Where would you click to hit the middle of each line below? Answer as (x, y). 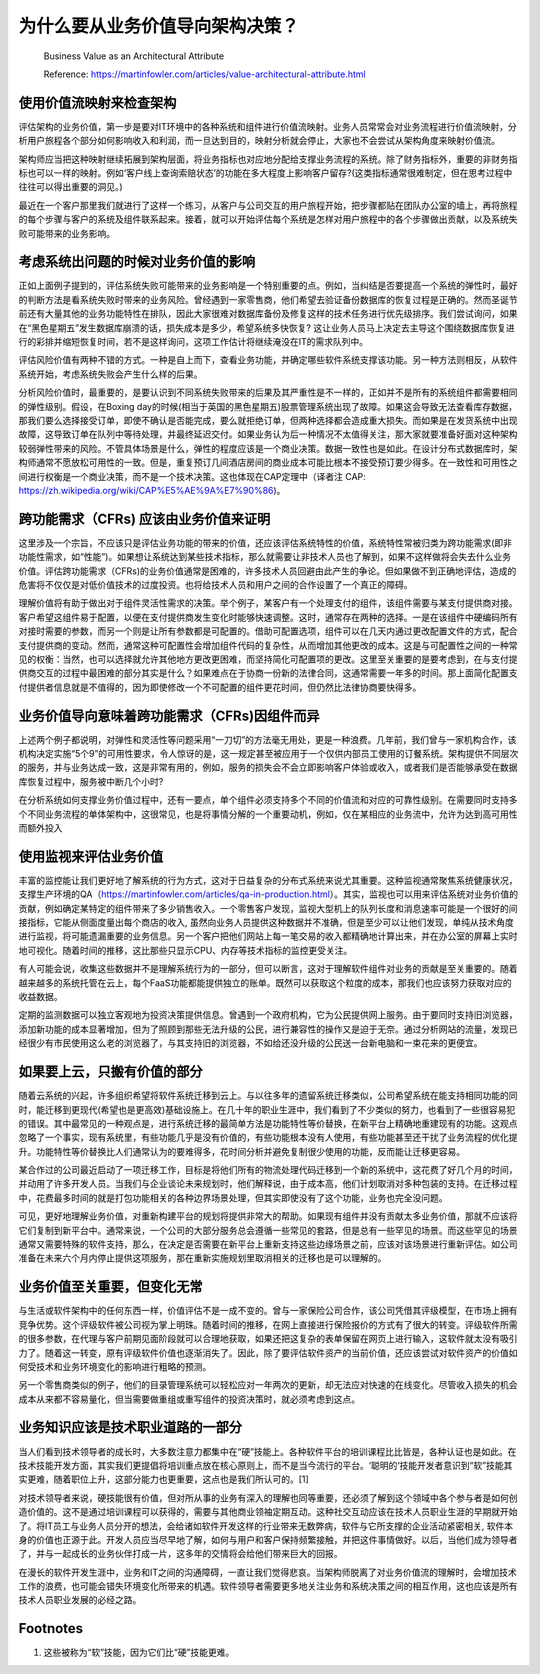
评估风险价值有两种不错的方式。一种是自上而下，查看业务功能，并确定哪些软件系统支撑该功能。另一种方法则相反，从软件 (268, 360)
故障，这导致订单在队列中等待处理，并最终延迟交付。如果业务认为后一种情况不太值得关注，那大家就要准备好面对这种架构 (268, 434)
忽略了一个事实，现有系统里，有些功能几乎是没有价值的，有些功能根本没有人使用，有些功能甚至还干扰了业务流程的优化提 (268, 1137)
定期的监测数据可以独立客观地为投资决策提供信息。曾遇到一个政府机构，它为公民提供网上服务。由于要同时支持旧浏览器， (268, 1015)
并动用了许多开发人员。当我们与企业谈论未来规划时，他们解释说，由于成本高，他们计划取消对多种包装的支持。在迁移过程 (268, 1184)
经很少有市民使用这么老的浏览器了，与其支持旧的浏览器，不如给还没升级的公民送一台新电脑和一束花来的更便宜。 (250, 1043)
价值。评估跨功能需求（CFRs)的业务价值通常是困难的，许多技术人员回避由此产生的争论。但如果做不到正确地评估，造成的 (267, 571)
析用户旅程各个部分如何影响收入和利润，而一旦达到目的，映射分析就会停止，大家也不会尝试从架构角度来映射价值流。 (259, 141)
